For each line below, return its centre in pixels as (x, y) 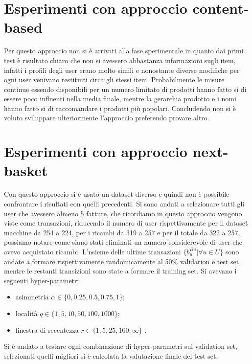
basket (26, 171)
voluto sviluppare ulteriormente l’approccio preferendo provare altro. (107, 118)
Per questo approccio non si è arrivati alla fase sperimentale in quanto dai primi (124, 51)
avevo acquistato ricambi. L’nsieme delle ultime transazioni (92, 251)
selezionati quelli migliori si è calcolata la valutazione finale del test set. (111, 355)
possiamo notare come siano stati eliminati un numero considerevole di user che (123, 242)
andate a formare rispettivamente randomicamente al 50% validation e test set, (123, 261)
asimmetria (32, 297)
